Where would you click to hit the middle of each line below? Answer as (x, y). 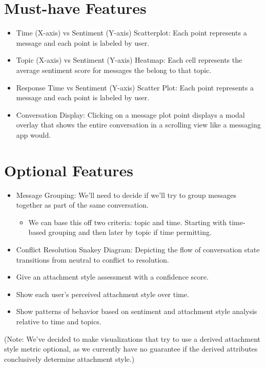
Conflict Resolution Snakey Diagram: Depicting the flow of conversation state (138, 249)
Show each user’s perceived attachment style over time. (103, 294)
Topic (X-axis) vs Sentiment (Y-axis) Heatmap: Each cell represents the (129, 60)
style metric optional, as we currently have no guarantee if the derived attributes (131, 349)
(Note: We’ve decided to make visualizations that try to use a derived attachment (132, 338)
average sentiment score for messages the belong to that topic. (114, 70)
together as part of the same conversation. (82, 205)
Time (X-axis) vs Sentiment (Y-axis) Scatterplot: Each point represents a (131, 33)
